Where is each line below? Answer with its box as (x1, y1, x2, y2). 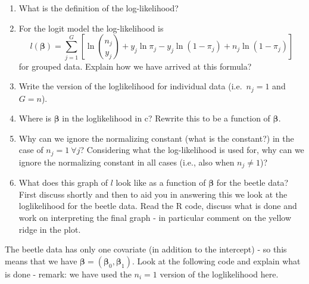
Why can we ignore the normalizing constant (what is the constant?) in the (18, 132, 294, 144)
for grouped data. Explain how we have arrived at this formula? (18, 60, 252, 72)
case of (18, 143, 43, 156)
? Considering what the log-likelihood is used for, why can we (80, 143, 304, 156)
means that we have (5, 254, 77, 267)
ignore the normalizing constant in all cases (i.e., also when (18, 155, 235, 168)
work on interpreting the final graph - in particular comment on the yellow (18, 211, 291, 224)
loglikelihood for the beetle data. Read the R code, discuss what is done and (18, 199, 297, 212)
